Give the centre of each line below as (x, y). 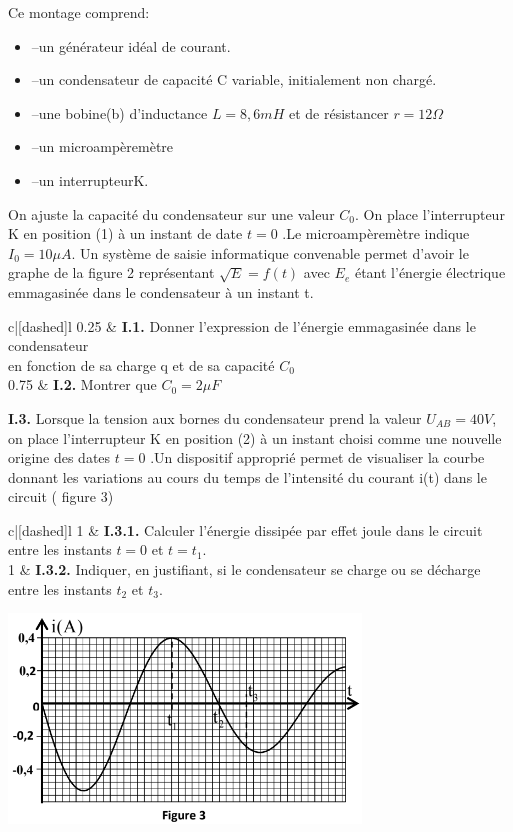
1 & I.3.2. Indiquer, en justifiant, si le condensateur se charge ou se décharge (244, 569)
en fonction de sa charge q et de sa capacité (141, 364)
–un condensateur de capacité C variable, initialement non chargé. (234, 79)
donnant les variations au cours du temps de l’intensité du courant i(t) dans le (247, 476)
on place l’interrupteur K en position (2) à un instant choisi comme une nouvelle (255, 437)
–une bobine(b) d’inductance (119, 112)
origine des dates (59, 457)
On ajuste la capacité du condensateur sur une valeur (171, 213)
